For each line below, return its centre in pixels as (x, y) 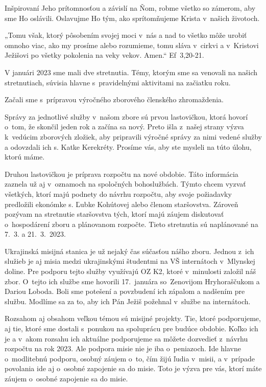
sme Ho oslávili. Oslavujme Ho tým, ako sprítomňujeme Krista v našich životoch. (132, 18)
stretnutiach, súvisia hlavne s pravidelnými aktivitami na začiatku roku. (118, 82)
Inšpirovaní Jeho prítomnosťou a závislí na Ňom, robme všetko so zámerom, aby (130, 8)
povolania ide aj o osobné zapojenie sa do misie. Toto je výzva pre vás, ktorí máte (133, 368)
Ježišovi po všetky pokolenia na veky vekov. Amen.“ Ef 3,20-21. (104, 55)
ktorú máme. (25, 157)
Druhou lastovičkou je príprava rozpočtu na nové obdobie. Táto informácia (122, 174)
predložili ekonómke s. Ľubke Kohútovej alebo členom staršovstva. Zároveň (122, 204)
